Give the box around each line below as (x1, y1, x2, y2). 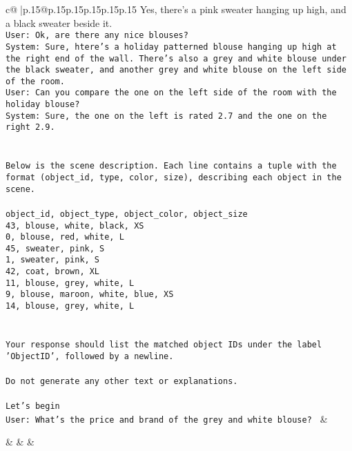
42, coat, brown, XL (6, 267, 100, 277)
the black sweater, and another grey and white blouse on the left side (6, 65, 346, 75)
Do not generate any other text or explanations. (6, 376, 238, 386)
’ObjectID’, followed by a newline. (6, 351, 174, 361)
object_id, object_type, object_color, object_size (6, 209, 248, 219)
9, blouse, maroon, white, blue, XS (6, 289, 174, 300)
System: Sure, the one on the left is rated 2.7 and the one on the (6, 111, 327, 121)
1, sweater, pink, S (6, 255, 100, 265)
